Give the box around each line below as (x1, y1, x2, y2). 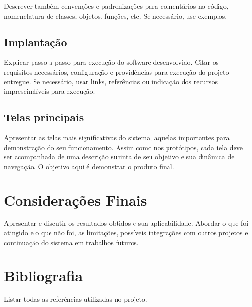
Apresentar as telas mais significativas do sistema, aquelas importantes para (4, 132, 230, 142)
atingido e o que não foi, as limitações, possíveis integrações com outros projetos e (4, 228, 248, 238)
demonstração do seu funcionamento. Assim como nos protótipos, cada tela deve (4, 142, 243, 152)
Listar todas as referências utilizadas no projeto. (4, 294, 147, 304)
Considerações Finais (4, 190, 147, 210)
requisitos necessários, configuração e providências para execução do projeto (4, 66, 229, 77)
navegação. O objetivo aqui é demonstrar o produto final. (4, 161, 174, 171)
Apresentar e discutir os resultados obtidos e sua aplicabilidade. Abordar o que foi (4, 218, 249, 228)
